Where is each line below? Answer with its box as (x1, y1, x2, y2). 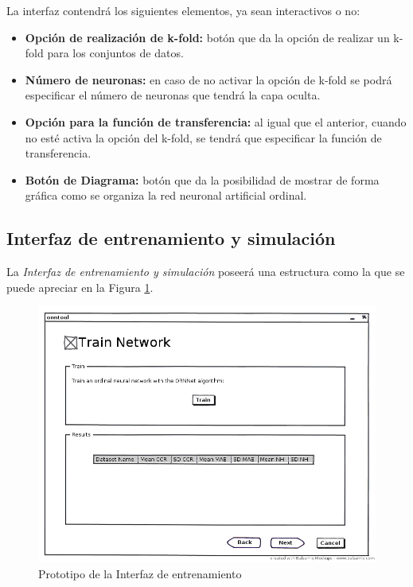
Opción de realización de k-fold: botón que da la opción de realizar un (25, 29, 390, 45)
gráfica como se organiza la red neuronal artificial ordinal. (25, 187, 307, 204)
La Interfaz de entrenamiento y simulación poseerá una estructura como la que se (6, 263, 405, 280)
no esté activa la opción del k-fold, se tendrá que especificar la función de (25, 129, 382, 146)
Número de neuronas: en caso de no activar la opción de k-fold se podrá (25, 71, 392, 87)
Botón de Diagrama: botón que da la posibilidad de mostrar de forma (25, 171, 380, 188)
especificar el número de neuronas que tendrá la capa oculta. (25, 87, 321, 103)
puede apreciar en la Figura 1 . (6, 278, 154, 295)
